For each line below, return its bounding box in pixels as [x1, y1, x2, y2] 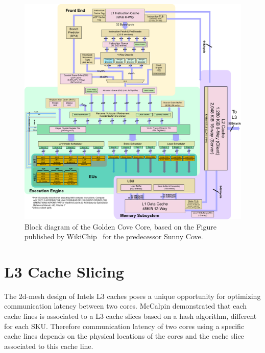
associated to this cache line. [4, 340, 93, 351]
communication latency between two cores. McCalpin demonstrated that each [4, 300, 247, 311]
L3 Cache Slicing [4, 261, 124, 282]
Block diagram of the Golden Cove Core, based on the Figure [25, 221, 216, 232]
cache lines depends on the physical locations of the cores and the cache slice [4, 331, 244, 341]
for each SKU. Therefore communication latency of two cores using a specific [4, 320, 245, 331]
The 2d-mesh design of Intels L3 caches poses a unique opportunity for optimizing [4, 290, 261, 301]
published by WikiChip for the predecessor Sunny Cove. [25, 231, 203, 242]
